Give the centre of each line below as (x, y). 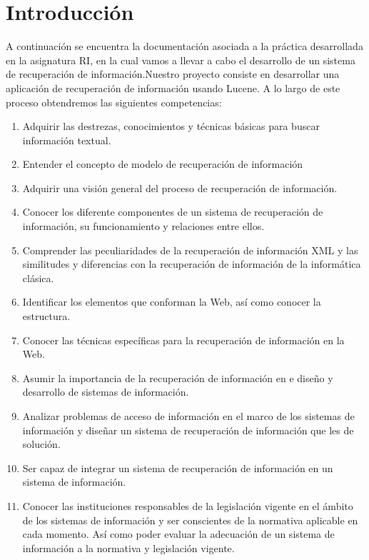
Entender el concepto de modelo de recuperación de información (163, 164)
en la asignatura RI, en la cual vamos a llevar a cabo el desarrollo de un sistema (181, 60)
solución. (41, 444)
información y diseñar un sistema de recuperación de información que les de (188, 430)
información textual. (67, 140)
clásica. (38, 277)
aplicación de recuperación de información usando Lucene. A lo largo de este (173, 87)
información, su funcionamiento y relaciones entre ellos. (143, 226)
